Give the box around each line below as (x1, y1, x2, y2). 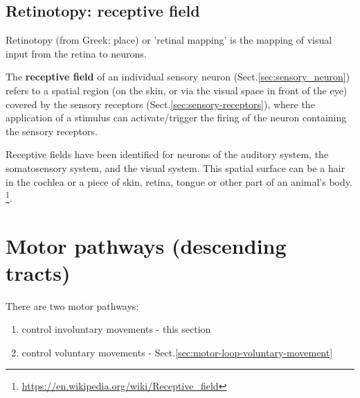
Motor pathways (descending (6, 231, 287, 259)
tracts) (6, 258, 71, 286)
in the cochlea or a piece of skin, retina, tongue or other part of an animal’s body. (6, 174, 352, 189)
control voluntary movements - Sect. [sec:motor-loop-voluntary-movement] (21, 345, 333, 359)
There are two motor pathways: (6, 298, 139, 313)
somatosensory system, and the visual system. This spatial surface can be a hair (6, 160, 345, 175)
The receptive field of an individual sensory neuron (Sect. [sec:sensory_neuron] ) (6, 69, 350, 84)
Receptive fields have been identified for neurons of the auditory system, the (6, 147, 329, 162)
